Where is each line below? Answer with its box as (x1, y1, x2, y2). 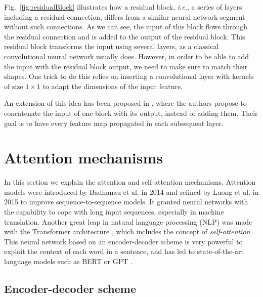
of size (4, 80, 23, 91)
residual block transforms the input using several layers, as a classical (4, 41, 219, 52)
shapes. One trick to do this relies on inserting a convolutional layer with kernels (4, 71, 254, 81)
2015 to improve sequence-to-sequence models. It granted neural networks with (4, 196, 248, 207)
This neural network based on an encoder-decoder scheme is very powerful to (4, 236, 243, 246)
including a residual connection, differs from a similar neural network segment (4, 11, 245, 22)
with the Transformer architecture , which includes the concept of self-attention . (4, 226, 252, 237)
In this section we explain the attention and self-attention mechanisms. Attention (4, 177, 256, 187)
